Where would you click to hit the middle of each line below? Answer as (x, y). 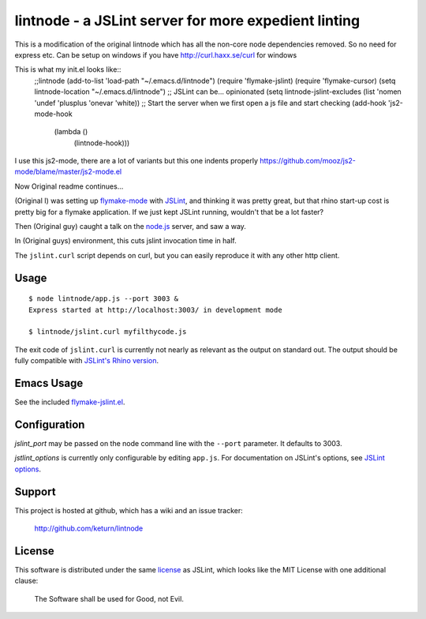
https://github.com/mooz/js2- (308, 161)
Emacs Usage (49, 383)
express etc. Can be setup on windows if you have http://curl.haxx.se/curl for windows (156, 54)
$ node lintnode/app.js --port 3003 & (104, 299)
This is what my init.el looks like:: (68, 69)
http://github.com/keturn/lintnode (89, 528)
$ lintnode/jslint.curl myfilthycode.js (108, 332)
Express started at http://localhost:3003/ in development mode (156, 309)
